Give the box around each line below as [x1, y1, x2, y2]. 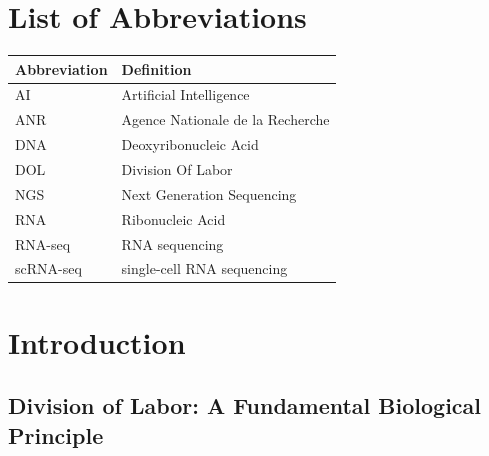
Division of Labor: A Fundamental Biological [8, 390, 482, 421]
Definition [121, 58, 192, 79]
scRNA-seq [15, 258, 82, 279]
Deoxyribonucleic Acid [121, 134, 259, 155]
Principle [8, 419, 104, 450]
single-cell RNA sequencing [121, 258, 288, 279]
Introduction [8, 321, 186, 362]
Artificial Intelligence [121, 84, 250, 105]
